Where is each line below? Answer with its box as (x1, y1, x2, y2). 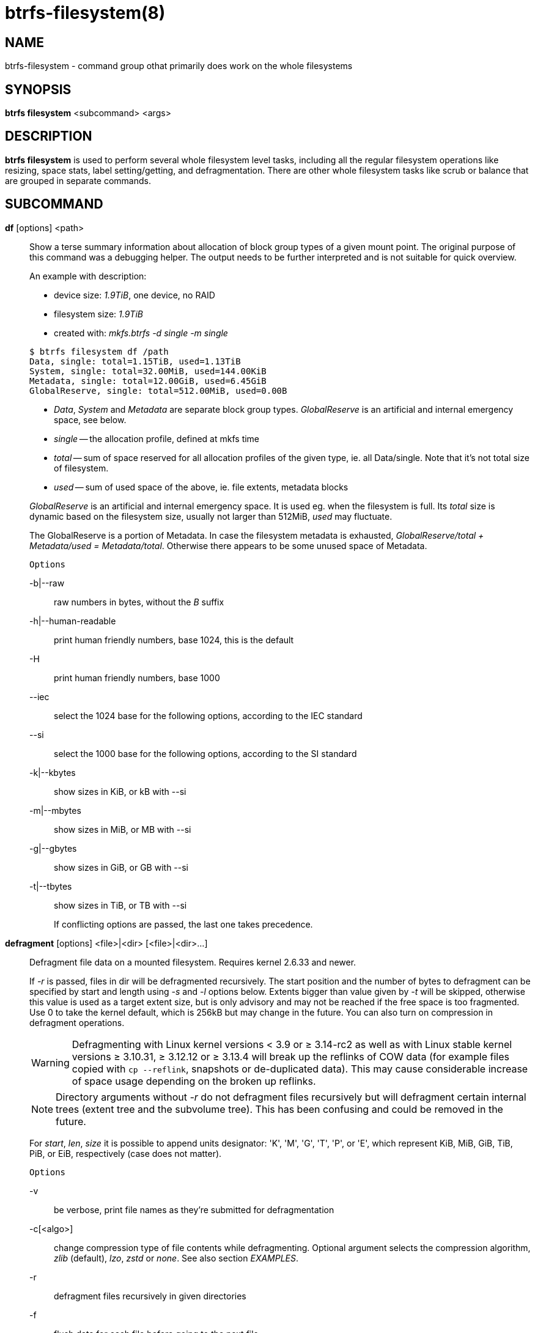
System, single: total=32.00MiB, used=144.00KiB (29, 366, 267, 376)
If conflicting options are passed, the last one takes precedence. (54, 918, 313, 929)
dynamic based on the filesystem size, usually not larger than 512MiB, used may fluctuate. (29, 511, 393, 522)
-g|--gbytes (29, 843, 77, 854)
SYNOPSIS (5, 81, 72, 97)
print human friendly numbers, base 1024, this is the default (54, 634, 294, 645)
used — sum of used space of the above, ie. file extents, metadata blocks (54, 481, 349, 492)
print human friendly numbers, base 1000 (54, 672, 220, 683)
